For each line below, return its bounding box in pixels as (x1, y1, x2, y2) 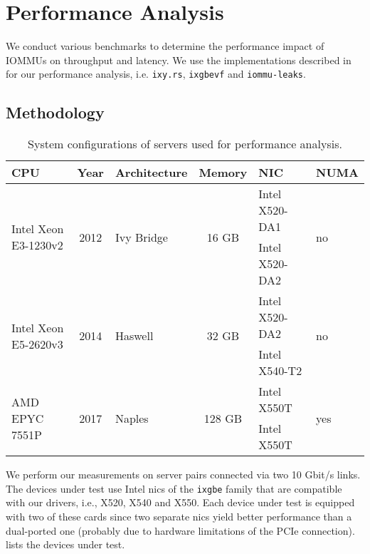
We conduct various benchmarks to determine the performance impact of (6, 39, 324, 53)
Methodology (6, 101, 105, 123)
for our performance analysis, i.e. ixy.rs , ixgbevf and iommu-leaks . (6, 66, 306, 81)
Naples (115, 409, 149, 426)
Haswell (115, 327, 154, 344)
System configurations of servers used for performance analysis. (28, 135, 342, 153)
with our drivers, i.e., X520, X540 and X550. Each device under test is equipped (6, 495, 355, 510)
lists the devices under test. (6, 537, 125, 552)
